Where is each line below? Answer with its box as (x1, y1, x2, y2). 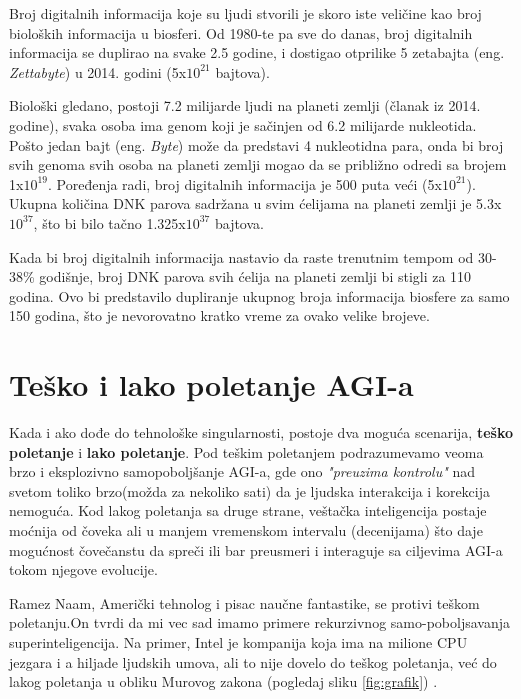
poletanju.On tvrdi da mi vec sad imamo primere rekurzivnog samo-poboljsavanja (9, 612, 510, 633)
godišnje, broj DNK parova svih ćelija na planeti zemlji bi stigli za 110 (39, 266, 472, 287)
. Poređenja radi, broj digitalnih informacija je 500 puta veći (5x (47, 173, 442, 194)
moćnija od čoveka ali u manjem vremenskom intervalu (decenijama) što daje (9, 520, 483, 540)
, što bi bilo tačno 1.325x (33, 212, 186, 233)
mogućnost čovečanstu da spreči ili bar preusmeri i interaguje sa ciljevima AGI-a (9, 539, 503, 560)
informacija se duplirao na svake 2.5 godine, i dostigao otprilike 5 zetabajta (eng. (9, 42, 505, 63)
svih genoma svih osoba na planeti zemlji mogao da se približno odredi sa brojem (9, 154, 507, 175)
